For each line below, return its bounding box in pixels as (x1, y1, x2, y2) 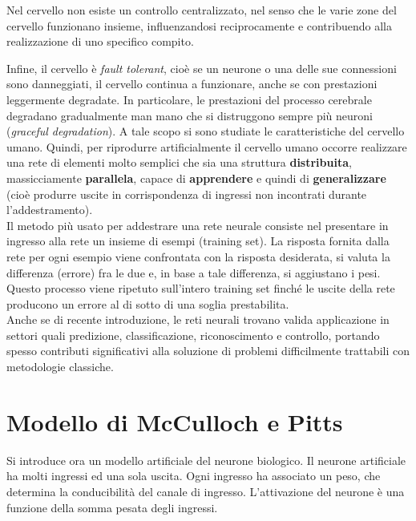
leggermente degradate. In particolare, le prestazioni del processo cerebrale (6, 91, 372, 107)
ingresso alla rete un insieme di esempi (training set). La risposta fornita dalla (6, 232, 390, 249)
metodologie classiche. (6, 358, 114, 375)
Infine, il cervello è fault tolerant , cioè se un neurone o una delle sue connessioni (6, 59, 397, 76)
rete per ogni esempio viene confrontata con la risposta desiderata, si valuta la (6, 248, 390, 265)
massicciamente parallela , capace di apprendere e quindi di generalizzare (6, 169, 386, 186)
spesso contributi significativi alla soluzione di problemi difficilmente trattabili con (6, 342, 410, 359)
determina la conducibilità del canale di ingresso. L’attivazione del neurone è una (6, 483, 405, 499)
